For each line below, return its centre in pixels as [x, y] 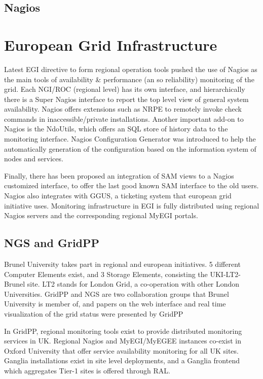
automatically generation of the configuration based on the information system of [130, 148]
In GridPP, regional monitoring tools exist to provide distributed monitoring [123, 331]
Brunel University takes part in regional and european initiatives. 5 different [122, 264]
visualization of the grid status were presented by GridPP [94, 313]
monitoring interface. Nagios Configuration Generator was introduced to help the [130, 139]
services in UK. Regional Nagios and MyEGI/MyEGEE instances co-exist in [123, 341]
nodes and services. [34, 159]
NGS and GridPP [52, 243]
